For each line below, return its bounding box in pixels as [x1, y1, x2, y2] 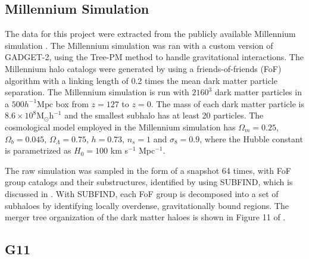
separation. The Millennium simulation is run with [5, 86, 189, 98]
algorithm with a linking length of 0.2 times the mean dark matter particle [5, 74, 277, 86]
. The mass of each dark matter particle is [151, 97, 305, 110]
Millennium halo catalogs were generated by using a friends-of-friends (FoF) [5, 62, 282, 74]
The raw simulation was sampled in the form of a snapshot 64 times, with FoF [5, 164, 291, 176]
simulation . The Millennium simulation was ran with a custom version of [5, 39, 273, 51]
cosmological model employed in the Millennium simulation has [5, 120, 236, 133]
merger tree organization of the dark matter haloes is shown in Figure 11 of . [5, 211, 286, 223]
